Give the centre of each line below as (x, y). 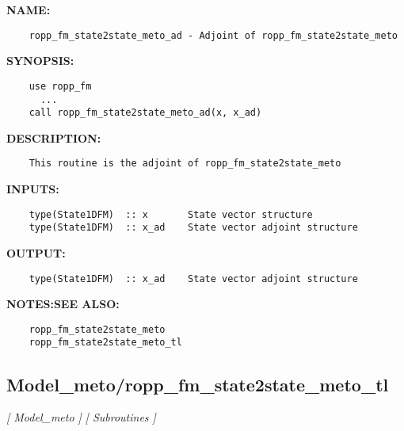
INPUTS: (33, 189)
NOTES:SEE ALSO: (63, 304)
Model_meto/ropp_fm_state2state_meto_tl (198, 384)
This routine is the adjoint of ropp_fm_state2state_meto (185, 164)
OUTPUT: (36, 252)
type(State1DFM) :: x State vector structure (171, 214)
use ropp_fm (60, 86)
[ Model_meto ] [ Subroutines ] (81, 417)
